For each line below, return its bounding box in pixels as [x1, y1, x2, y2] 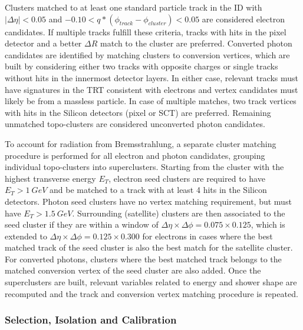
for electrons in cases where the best [142, 229, 273, 242]
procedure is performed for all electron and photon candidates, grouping [5, 149, 265, 161]
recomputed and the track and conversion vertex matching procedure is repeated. [5, 287, 298, 299]
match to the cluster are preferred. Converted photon [100, 37, 292, 49]
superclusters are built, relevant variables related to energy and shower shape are [5, 276, 297, 288]
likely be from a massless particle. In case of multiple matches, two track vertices [5, 95, 297, 107]
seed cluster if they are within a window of [5, 218, 159, 231]
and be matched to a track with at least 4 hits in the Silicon [49, 184, 267, 196]
